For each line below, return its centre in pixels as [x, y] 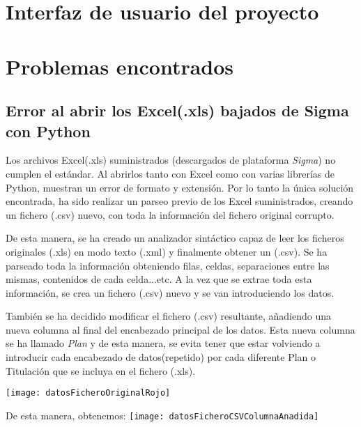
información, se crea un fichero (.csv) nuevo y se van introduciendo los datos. [170, 292]
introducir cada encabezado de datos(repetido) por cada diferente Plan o [161, 357]
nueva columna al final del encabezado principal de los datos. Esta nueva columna [180, 329]
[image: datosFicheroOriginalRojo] [88, 393]
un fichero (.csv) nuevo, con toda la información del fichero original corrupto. [170, 214]
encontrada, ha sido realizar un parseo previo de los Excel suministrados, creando [179, 201]
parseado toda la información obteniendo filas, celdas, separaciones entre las [168, 265]
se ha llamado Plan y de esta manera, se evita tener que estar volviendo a [163, 343]
